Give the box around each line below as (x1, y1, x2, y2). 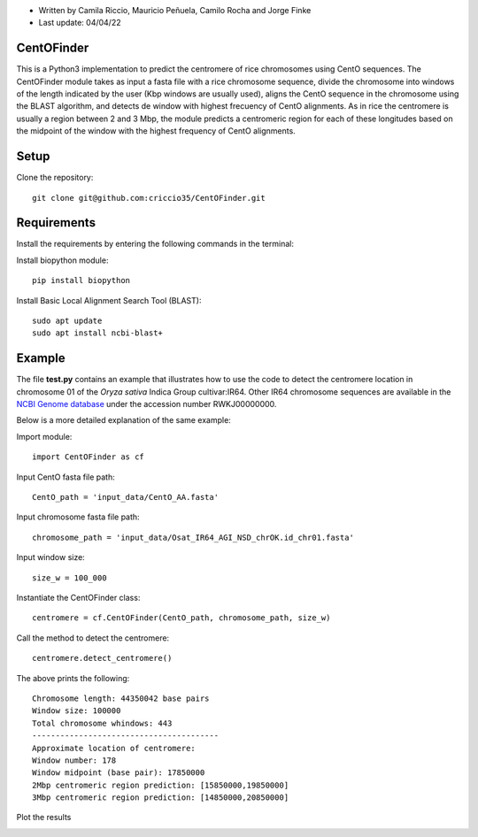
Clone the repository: (16, 173, 94, 183)
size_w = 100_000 (32, 572, 107, 583)
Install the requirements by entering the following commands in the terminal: (16, 239, 294, 250)
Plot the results (16, 812, 72, 823)
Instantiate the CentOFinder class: (16, 593, 141, 603)
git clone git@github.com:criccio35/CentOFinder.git (32, 193, 266, 203)
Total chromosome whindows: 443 (32, 718, 173, 728)
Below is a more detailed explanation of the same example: (16, 415, 232, 426)
